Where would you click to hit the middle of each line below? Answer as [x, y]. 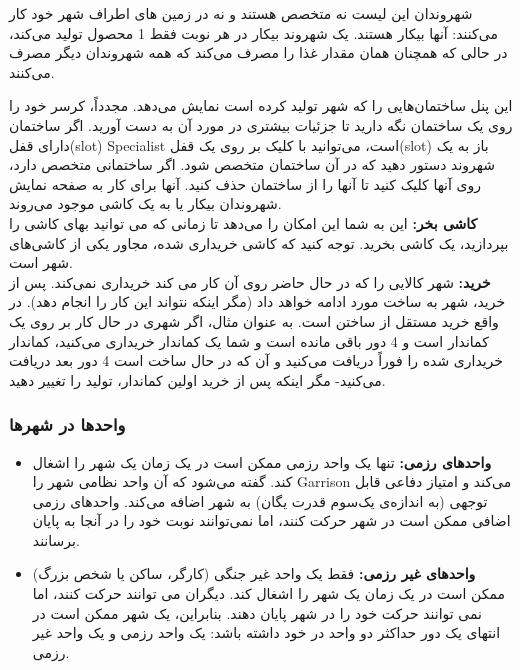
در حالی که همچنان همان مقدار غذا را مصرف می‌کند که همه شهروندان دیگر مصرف [258, 52]
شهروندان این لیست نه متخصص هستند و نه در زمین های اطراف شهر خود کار [241, 13]
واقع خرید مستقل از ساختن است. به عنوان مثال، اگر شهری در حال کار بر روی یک [254, 320]
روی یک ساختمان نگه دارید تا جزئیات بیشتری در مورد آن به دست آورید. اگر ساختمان [261, 124]
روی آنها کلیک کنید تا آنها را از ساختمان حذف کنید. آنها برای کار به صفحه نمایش [245, 183]
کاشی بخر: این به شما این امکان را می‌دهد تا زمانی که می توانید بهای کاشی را [243, 222]
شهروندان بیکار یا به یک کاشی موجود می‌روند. [145, 203]
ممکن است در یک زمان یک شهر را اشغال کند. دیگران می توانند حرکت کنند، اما [269, 593]
